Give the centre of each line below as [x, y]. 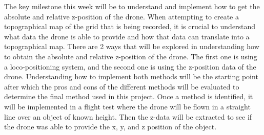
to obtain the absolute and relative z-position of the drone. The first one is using [131, 56]
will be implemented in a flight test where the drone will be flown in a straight [127, 106]
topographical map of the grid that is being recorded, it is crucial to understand [130, 26]
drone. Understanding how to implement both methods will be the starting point [131, 76]
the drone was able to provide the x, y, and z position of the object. [110, 127]
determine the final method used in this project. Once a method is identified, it [129, 96]
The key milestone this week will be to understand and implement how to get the [132, 6]
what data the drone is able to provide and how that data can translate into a [127, 36]
